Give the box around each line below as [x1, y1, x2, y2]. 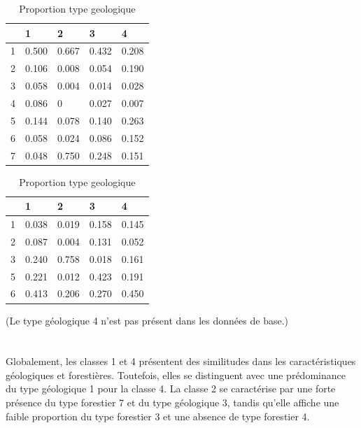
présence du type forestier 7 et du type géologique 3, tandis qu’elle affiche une [6, 395, 339, 410]
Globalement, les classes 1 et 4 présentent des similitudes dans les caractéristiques [6, 354, 356, 369]
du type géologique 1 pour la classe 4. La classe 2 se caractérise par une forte [6, 381, 336, 396]
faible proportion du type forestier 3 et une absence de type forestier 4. [6, 408, 310, 423]
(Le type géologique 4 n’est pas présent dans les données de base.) [6, 313, 288, 327]
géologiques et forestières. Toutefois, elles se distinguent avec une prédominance [6, 367, 346, 382]
